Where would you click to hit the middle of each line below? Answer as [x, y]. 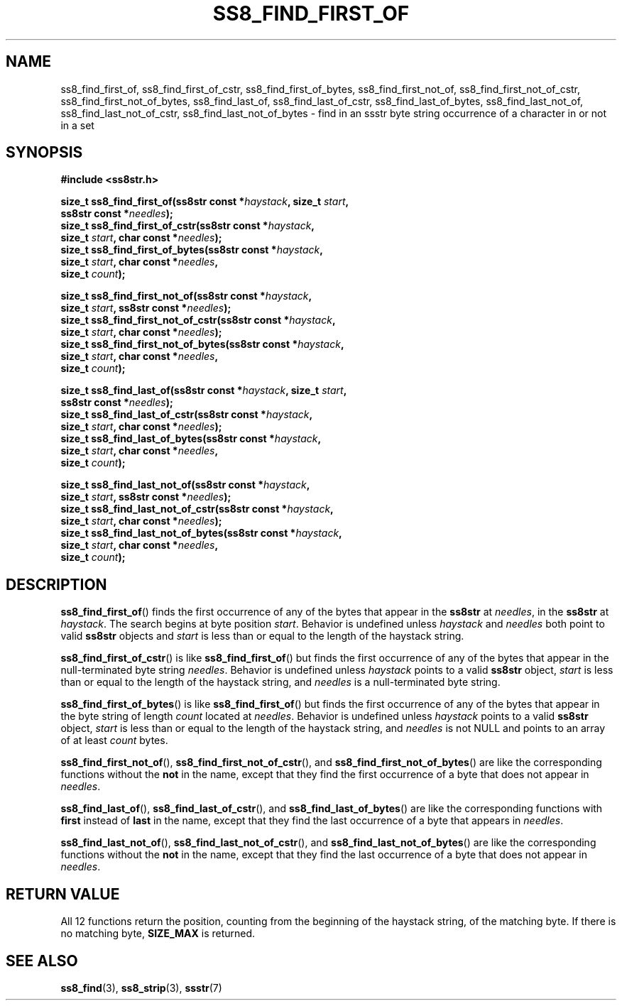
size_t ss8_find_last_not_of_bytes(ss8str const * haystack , [201, 533]
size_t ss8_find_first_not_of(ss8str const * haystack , [186, 296]
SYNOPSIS [44, 153]
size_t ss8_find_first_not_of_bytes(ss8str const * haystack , [202, 344]
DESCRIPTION [56, 584]
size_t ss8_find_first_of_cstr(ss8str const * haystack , [188, 226]
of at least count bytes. [114, 740]
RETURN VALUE [63, 894]
